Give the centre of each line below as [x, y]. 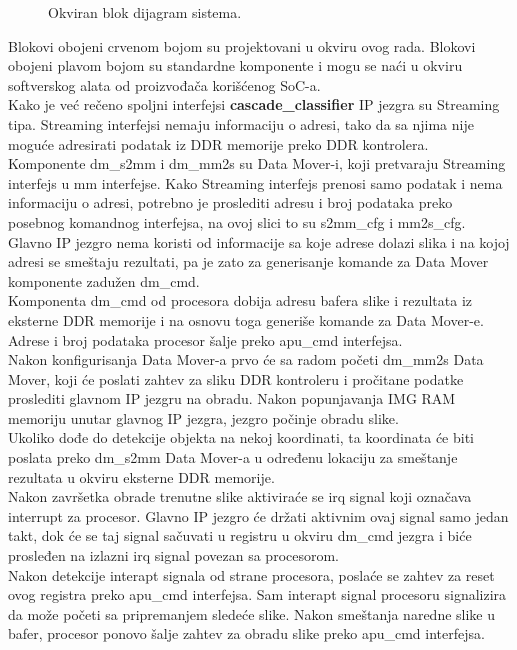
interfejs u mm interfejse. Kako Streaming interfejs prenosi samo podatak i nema [255, 182]
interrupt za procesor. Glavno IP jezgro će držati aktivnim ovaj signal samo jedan [258, 515]
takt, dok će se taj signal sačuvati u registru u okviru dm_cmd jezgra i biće [240, 535]
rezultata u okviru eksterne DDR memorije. [141, 476]
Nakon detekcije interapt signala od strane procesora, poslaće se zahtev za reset [251, 574]
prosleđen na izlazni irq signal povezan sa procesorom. [174, 555]
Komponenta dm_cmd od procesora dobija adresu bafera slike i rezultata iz [240, 300]
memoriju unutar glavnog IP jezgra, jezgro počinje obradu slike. [203, 417]
